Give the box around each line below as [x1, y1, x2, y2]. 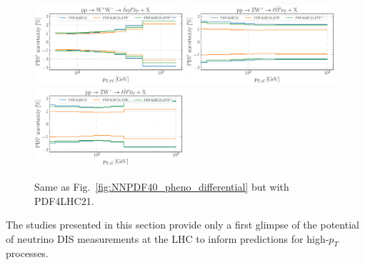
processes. [6, 246, 49, 261]
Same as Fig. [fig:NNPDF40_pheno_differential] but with [34, 179, 289, 194]
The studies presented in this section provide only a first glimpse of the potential [6, 217, 359, 232]
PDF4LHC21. [34, 193, 94, 208]
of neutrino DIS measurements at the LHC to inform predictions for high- [6, 231, 329, 246]
